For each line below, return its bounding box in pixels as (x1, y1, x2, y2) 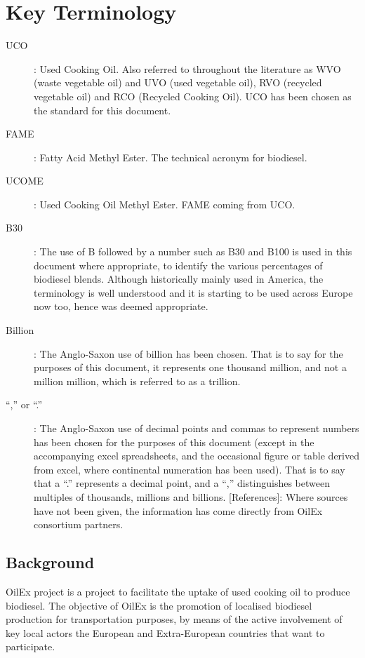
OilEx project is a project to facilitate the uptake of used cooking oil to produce (6, 584, 350, 598)
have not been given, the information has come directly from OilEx (34, 503, 323, 518)
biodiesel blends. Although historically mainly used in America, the (34, 271, 324, 286)
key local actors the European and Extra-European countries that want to (6, 625, 325, 640)
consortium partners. (34, 517, 124, 532)
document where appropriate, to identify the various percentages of (34, 257, 323, 272)
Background (6, 551, 95, 573)
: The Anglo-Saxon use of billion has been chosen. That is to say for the (34, 346, 343, 361)
